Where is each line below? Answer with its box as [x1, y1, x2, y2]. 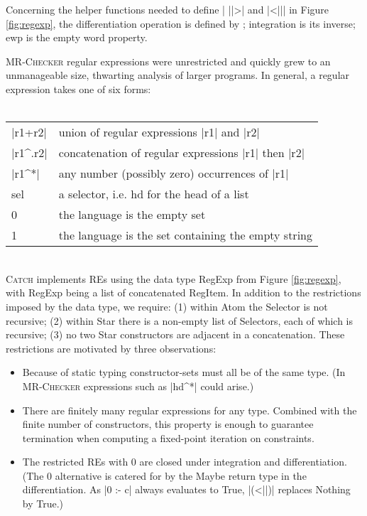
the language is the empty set [58, 206, 206, 223]
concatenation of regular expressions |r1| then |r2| [58, 144, 305, 161]
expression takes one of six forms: [6, 81, 151, 96]
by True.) [22, 496, 64, 511]
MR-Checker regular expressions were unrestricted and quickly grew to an [6, 53, 331, 68]
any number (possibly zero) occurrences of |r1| [58, 165, 289, 182]
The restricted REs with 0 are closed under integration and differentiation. [22, 454, 347, 469]
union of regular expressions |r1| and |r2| [58, 124, 260, 141]
